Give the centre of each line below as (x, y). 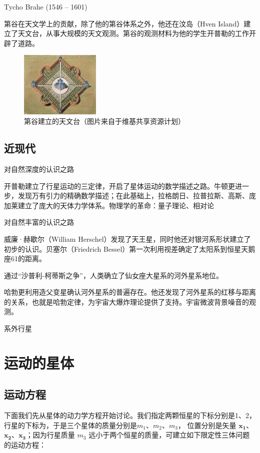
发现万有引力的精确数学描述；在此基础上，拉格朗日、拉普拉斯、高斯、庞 (137, 196)
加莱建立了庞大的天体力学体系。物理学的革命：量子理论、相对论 (109, 205)
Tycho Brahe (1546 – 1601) (46, 6)
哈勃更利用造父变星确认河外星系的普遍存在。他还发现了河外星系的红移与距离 (130, 292)
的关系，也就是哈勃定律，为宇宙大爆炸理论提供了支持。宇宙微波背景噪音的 (126, 301)
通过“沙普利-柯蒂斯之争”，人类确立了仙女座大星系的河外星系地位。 (113, 275)
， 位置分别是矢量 (207, 425)
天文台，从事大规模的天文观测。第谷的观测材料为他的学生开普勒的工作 (133, 33)
